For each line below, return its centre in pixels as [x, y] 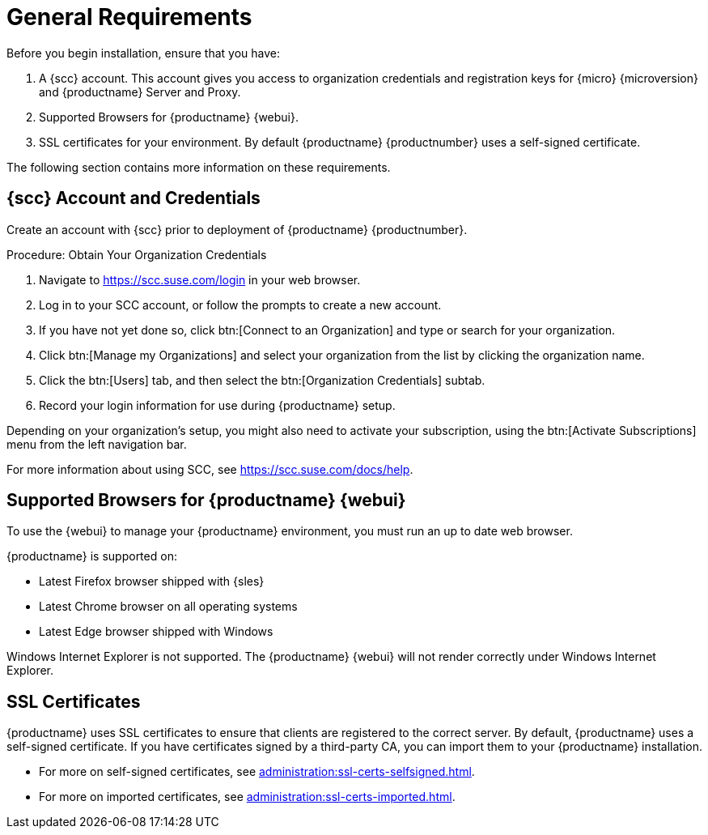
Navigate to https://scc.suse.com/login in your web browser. [200, 279]
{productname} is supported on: [92, 556]
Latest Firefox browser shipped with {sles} [152, 582]
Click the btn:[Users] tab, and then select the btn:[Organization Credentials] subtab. [262, 380]
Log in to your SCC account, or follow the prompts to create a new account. [240, 305]
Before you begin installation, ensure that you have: [143, 53]
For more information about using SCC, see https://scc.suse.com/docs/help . [210, 469]
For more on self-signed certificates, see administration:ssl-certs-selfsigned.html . [257, 772]
